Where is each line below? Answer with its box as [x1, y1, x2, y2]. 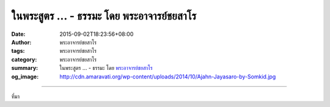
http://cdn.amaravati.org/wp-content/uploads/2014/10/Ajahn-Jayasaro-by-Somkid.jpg [59, 73, 276, 80]
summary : [11, 64, 38, 72]
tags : [11, 47, 25, 55]
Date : [11, 30, 26, 38]
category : [11, 55, 37, 63]
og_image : [11, 73, 39, 80]
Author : [11, 38, 32, 46]
